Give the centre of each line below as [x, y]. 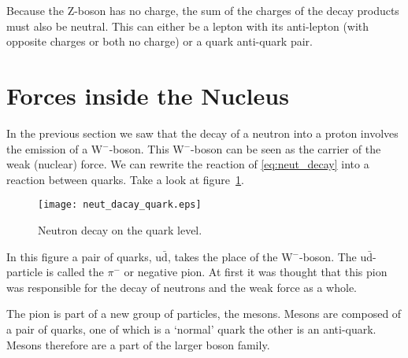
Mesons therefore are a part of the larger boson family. [138, 344]
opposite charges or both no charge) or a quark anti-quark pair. [159, 41]
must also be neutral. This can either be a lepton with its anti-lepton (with [188, 26]
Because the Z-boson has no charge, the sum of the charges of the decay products [203, 10]
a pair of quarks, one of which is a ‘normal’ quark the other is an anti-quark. [191, 328]
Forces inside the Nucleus [148, 95]
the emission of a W [55, 148]
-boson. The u [333, 256]
